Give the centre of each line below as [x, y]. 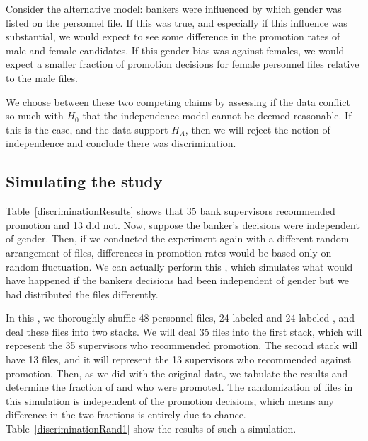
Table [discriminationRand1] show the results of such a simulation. [151, 429]
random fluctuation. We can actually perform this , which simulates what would [179, 266]
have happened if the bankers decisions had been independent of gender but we [177, 280]
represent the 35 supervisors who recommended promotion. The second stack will [182, 345]
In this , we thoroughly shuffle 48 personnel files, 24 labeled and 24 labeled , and [180, 318]
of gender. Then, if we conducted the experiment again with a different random [178, 239]
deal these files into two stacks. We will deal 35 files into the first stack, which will [184, 331]
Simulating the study [84, 181]
